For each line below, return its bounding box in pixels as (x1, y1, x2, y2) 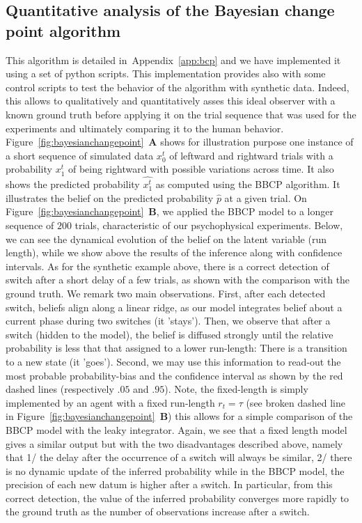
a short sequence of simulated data (6, 148, 154, 162)
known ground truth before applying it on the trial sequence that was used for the (6, 107, 356, 121)
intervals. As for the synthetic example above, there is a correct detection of (6, 258, 329, 273)
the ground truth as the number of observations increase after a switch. (6, 504, 310, 519)
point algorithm (6, 19, 121, 41)
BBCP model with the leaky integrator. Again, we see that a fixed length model (6, 422, 347, 437)
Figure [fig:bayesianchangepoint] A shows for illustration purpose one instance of (6, 134, 354, 149)
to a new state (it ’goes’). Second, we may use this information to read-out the (6, 354, 341, 368)
